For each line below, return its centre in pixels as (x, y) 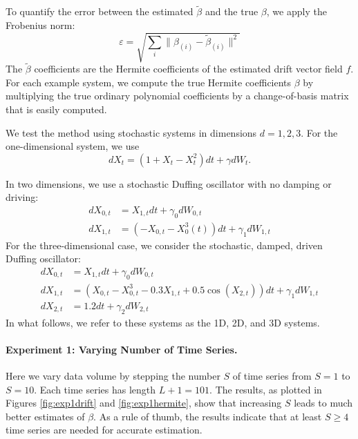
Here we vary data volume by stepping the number (113, 376)
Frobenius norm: (40, 25)
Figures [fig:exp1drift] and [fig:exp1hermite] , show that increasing (144, 403)
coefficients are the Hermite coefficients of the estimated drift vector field (188, 69)
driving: (22, 197)
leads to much (323, 403)
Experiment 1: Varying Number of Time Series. (122, 349)
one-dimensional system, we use (73, 146)
